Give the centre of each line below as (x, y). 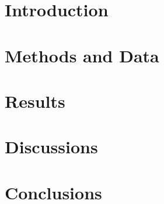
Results (35, 101)
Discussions (51, 147)
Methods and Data (82, 55)
